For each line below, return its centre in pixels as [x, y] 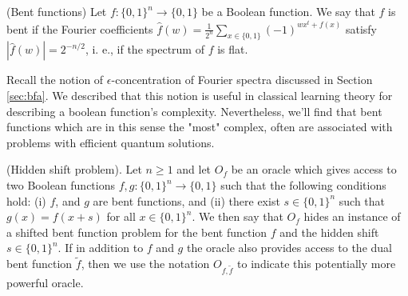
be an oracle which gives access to [314, 169]
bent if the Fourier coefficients [80, 28]
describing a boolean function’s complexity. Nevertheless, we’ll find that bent [194, 111]
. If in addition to [101, 248]
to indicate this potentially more [317, 264]
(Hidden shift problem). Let [74, 169]
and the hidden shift [329, 232]
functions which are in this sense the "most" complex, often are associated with [200, 127]
